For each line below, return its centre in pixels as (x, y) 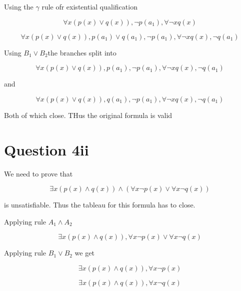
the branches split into (82, 52)
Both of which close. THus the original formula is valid (88, 115)
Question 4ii (46, 149)
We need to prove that (38, 173)
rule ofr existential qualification (89, 6)
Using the (19, 6)
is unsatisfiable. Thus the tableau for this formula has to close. (100, 205)
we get (84, 253)
